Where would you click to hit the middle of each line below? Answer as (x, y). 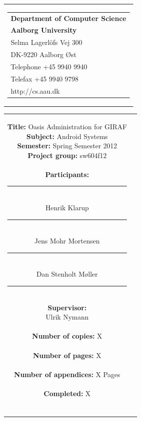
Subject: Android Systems (67, 136)
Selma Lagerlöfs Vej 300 (47, 42)
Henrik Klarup (67, 208)
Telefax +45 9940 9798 (45, 78)
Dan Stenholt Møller (67, 274)
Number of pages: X (67, 355)
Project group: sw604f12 (67, 155)
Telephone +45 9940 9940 (49, 66)
